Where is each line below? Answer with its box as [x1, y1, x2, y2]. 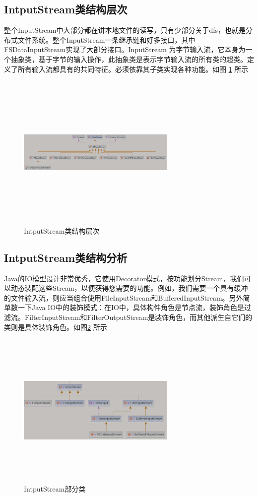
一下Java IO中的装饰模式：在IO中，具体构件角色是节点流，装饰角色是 [17, 302, 244, 312]
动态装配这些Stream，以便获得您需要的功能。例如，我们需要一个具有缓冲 [10, 283, 248, 293]
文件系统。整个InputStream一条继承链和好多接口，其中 [17, 34, 195, 45]
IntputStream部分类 [24, 483, 86, 494]
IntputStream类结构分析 [4, 249, 128, 265]
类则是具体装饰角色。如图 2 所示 [4, 321, 107, 332]
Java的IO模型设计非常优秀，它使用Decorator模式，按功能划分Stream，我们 [4, 273, 244, 283]
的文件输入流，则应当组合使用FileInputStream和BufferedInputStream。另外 [4, 292, 243, 303]
